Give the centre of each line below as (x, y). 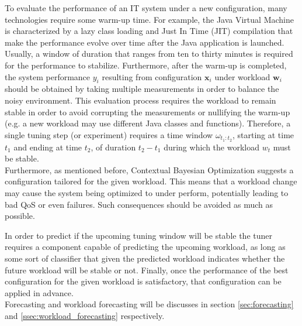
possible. (20, 216)
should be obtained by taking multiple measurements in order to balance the (142, 89)
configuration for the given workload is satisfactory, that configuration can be (143, 281)
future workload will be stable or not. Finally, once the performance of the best (147, 270)
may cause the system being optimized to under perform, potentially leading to (147, 192)
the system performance (48, 76)
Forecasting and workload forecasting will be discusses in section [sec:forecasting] (149, 304)
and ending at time (48, 147)
